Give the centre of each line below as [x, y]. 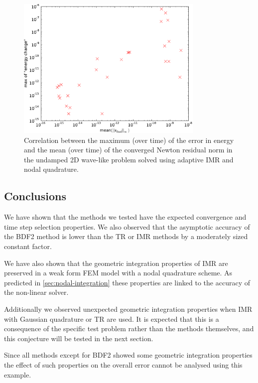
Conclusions [35, 196]
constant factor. [28, 246]
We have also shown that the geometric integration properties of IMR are [116, 263]
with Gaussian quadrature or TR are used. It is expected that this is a [112, 319]
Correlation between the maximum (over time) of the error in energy [129, 140]
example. [18, 374]
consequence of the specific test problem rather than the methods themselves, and [129, 328]
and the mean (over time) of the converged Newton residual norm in [128, 150]
